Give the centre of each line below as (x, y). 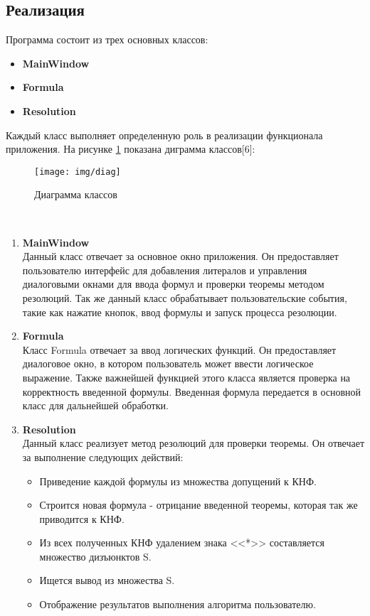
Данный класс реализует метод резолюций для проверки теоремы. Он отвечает (194, 443)
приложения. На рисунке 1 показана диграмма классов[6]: (131, 149)
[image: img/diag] (78, 172)
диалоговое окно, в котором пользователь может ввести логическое (168, 363)
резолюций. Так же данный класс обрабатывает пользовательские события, (185, 297)
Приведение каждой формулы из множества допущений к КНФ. (178, 481)
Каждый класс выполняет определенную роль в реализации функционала (164, 135)
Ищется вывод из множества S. (107, 580)
